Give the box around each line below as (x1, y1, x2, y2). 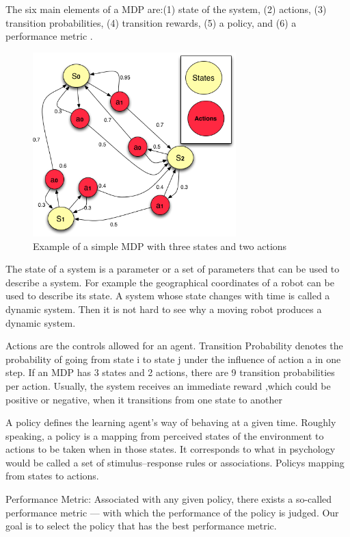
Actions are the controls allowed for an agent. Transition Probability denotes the (5, 338, 343, 353)
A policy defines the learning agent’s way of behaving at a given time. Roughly (5, 415, 336, 429)
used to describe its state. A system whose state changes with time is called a (5, 288, 330, 303)
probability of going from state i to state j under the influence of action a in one (5, 351, 341, 366)
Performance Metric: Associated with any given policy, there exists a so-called (5, 492, 332, 506)
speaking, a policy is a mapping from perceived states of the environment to (5, 428, 324, 442)
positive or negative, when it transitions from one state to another (5, 392, 282, 406)
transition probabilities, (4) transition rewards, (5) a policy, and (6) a (5, 15, 297, 29)
